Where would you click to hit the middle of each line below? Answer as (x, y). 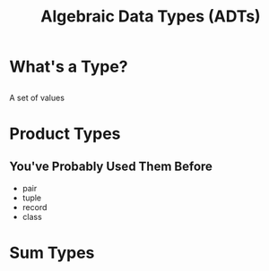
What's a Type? (69, 67)
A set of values (37, 97)
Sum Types (52, 253)
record (35, 207)
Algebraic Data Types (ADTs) (151, 17)
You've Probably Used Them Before (111, 167)
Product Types (65, 134)
